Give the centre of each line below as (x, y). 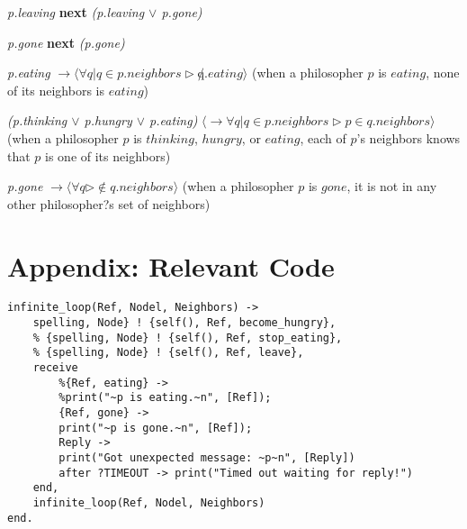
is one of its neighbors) (108, 155)
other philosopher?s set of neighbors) (109, 203)
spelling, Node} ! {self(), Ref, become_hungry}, (184, 323)
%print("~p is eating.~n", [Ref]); (165, 398)
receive (55, 368)
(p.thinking (37, 120)
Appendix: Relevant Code (171, 265)
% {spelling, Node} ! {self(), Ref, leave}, (168, 353)
